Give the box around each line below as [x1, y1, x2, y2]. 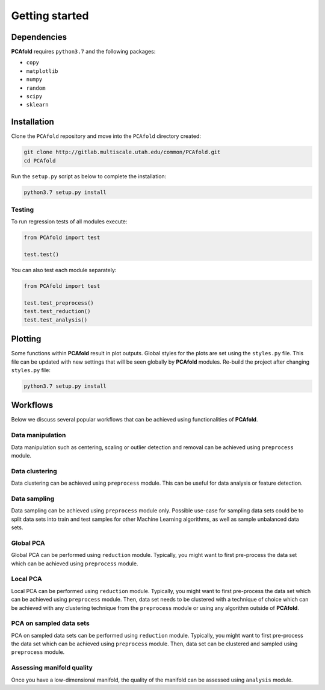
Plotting [11, 334, 42, 344]
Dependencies [11, 32, 67, 42]
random [26, 84, 46, 92]
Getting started [11, 9, 89, 22]
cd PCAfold [23, 157, 56, 164]
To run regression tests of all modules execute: [11, 218, 128, 225]
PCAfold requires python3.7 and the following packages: [11, 48, 156, 55]
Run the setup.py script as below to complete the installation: [11, 172, 167, 180]
